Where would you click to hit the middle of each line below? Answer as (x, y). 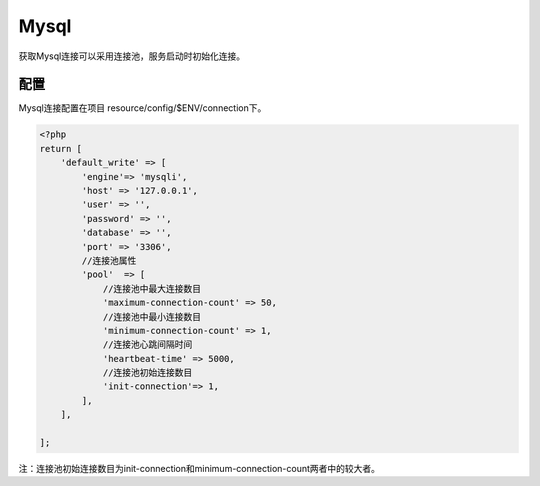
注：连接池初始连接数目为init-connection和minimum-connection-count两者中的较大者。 (199, 469)
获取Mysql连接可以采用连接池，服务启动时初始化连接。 (131, 56)
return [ (61, 148)
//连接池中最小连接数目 (152, 316)
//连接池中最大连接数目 (152, 288)
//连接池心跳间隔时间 (147, 344)
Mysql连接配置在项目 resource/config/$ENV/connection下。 (142, 108)
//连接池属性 (109, 260)
